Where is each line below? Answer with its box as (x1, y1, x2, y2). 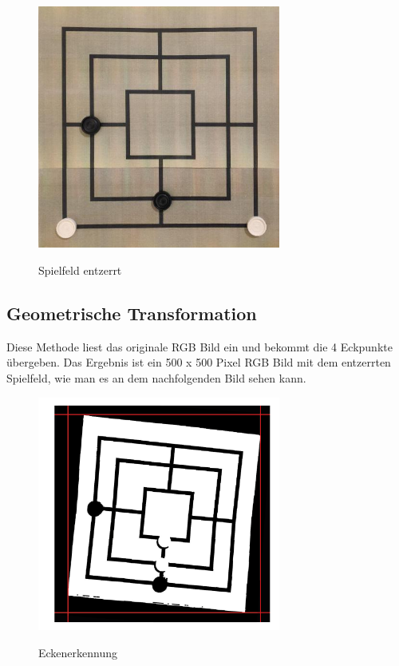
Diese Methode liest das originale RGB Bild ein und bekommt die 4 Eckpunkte (6, 338, 393, 355)
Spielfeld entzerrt (38, 261, 122, 278)
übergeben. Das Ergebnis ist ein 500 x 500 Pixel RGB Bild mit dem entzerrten (6, 354, 391, 371)
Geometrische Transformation (6, 300, 257, 325)
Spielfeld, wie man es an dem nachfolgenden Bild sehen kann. (6, 369, 306, 386)
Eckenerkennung (38, 644, 118, 660)
